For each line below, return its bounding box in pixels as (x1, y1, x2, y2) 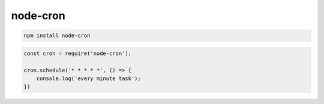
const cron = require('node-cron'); (23, 50, 132, 57)
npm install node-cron (23, 32, 91, 39)
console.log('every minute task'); (36, 75, 141, 82)
